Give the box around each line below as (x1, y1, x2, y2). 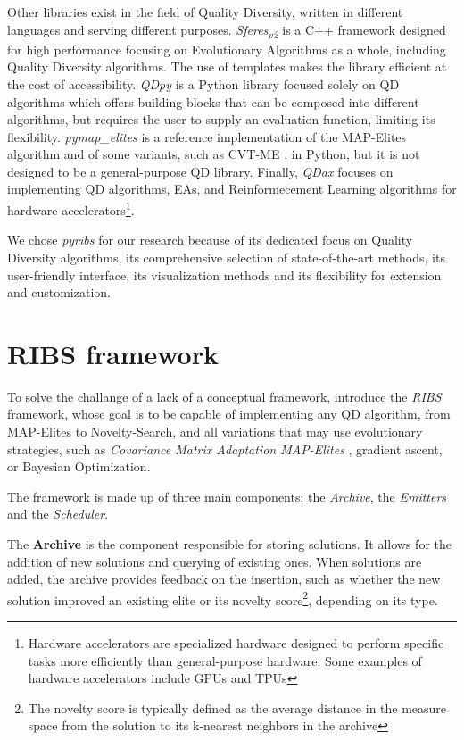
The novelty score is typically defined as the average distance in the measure (28, 698, 447, 717)
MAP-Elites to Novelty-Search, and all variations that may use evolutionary (7, 422, 423, 440)
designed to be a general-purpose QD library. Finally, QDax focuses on (7, 162, 394, 180)
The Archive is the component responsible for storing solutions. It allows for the (7, 534, 452, 553)
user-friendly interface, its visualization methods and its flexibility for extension (7, 265, 442, 284)
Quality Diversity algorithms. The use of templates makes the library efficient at (7, 57, 447, 76)
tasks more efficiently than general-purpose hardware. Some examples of (28, 651, 422, 669)
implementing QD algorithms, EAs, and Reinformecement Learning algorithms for (7, 179, 457, 198)
